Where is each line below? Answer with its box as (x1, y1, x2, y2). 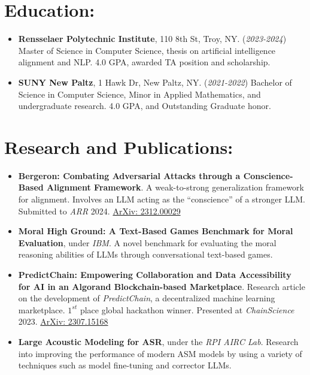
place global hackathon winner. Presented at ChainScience (80, 303, 294, 316)
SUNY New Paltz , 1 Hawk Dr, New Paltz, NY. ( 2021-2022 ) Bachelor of (18, 75, 292, 88)
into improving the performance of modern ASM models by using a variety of (18, 347, 302, 359)
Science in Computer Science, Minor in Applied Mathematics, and (18, 87, 261, 100)
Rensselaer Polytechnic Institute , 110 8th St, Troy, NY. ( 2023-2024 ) (18, 32, 287, 45)
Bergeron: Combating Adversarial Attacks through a (18, 169, 241, 182)
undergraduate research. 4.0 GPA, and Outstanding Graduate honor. (18, 99, 271, 112)
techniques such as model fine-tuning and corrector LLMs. (18, 359, 232, 371)
